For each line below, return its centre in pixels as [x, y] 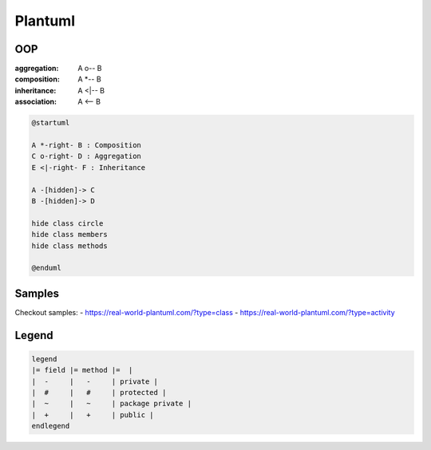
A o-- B [90, 69]
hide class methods [69, 246]
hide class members [69, 235]
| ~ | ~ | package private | [111, 404]
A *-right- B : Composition [86, 145]
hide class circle [67, 223]
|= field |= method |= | [82, 370]
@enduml [46, 268]
